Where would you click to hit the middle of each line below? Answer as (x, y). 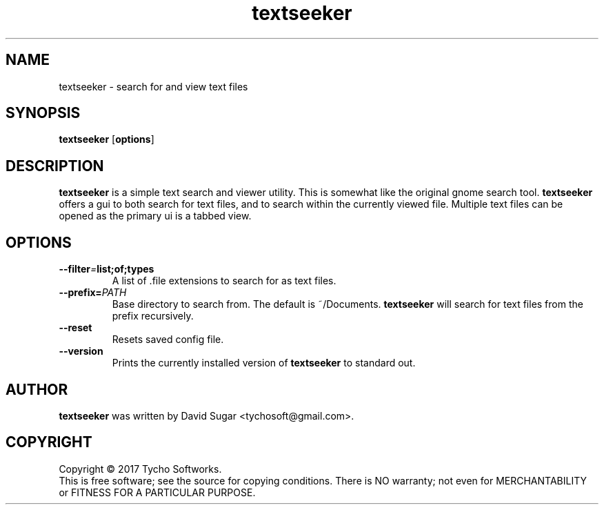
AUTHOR (37, 389)
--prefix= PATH (93, 293)
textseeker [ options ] (107, 139)
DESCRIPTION (55, 166)
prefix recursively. (153, 316)
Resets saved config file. (168, 340)
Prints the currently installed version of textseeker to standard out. (264, 363)
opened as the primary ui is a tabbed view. (155, 216)
